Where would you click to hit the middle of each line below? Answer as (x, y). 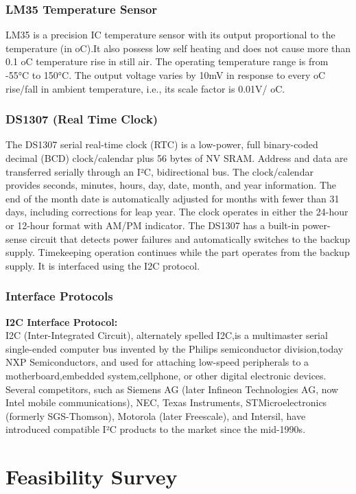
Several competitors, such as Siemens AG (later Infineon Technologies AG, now (172, 389)
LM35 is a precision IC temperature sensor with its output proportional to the (170, 35)
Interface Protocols (59, 296)
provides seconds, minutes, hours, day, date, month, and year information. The (171, 185)
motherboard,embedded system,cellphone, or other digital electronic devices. (166, 375)
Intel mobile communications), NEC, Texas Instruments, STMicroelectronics (166, 402)
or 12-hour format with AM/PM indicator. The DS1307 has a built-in (153, 225)
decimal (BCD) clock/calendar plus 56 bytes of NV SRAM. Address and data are (177, 158)
